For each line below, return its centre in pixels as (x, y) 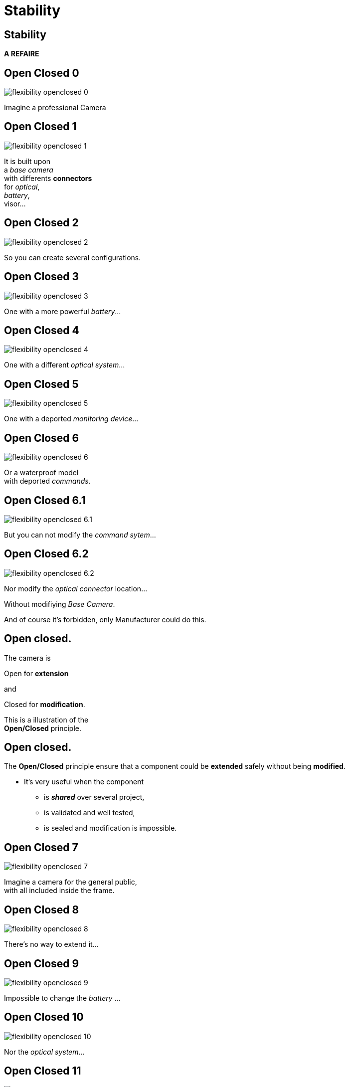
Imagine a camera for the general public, (71, 882)
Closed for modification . (45, 704)
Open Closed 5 (41, 384)
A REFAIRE (22, 54)
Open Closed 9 (42, 963)
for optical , (22, 186)
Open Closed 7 (41, 847)
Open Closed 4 (42, 330)
